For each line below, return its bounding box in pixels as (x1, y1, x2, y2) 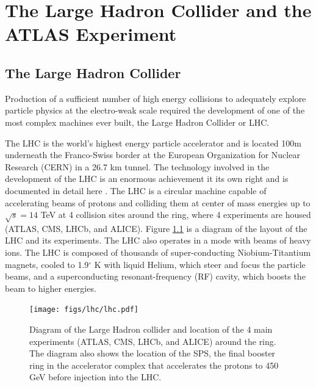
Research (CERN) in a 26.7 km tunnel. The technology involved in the (5, 160, 270, 173)
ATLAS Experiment (5, 21, 177, 46)
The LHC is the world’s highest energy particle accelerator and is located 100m (5, 136, 301, 149)
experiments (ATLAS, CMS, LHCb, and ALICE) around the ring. (29, 335, 276, 347)
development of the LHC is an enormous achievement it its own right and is (5, 172, 289, 185)
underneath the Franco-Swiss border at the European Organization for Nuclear (5, 148, 300, 161)
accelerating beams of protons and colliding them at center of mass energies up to (5, 196, 311, 209)
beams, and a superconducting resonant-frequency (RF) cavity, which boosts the (5, 270, 306, 283)
